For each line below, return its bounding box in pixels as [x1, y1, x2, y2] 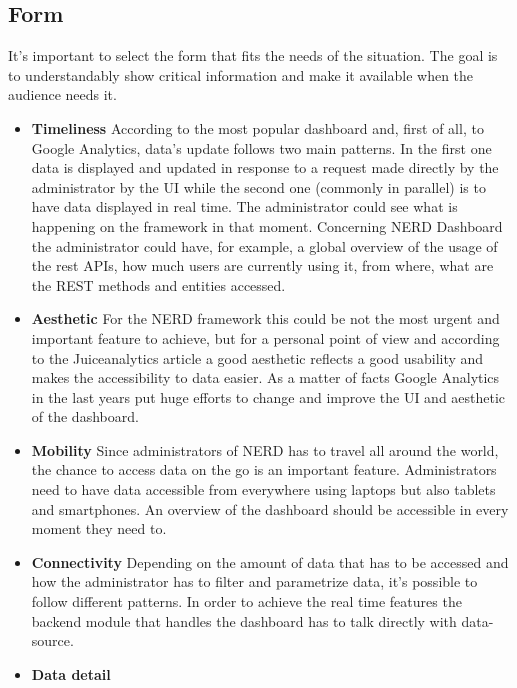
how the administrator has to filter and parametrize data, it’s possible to [31, 571, 478, 592]
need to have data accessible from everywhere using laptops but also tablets [31, 479, 496, 500]
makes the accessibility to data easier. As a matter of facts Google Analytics [31, 367, 500, 388]
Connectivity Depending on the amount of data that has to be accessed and [31, 551, 509, 572]
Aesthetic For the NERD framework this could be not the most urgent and [31, 308, 500, 329]
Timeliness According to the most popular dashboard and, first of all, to [31, 117, 484, 138]
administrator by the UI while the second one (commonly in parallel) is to [31, 176, 486, 197]
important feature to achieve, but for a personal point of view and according [31, 327, 500, 348]
